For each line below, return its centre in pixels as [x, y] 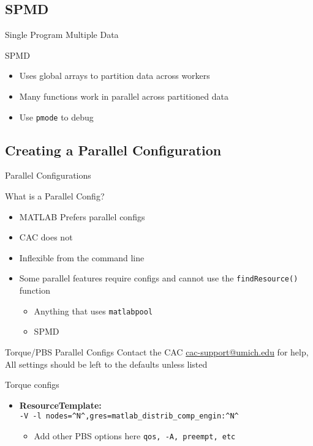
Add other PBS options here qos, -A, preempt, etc [135, 435]
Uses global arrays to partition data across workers [115, 76]
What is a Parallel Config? [55, 196]
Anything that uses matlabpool [93, 310]
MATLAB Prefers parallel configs [82, 216]
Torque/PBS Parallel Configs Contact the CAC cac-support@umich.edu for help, [157, 351]
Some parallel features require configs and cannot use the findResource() [159, 278]
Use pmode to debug [56, 117]
